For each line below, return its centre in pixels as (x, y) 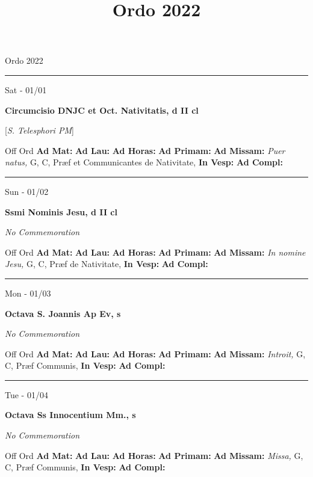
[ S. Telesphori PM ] (39, 130)
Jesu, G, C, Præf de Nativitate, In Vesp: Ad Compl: (107, 264)
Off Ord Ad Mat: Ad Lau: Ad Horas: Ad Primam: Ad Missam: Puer (145, 150)
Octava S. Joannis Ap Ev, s (63, 313)
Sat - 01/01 (26, 89)
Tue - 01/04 (26, 394)
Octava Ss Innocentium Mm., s (70, 415)
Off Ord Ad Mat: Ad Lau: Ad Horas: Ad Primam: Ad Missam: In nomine (155, 252)
